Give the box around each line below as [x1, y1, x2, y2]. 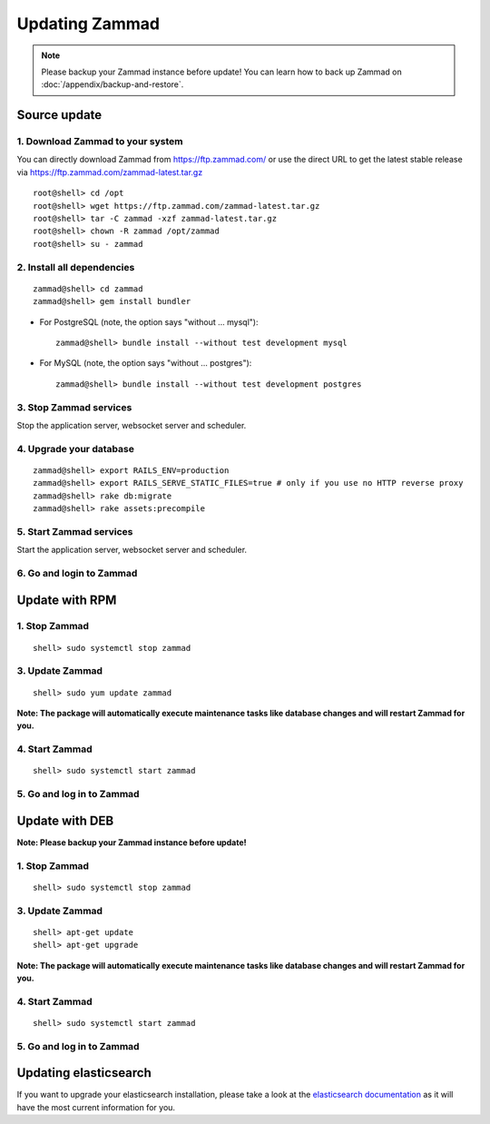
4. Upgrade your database [16, 442, 135, 455]
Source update [16, 107, 103, 123]
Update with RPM [16, 592, 117, 607]
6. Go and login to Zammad [16, 567, 138, 579]
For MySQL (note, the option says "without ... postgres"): [39, 358, 252, 369]
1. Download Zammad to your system [16, 135, 183, 148]
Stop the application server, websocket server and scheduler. [16, 419, 247, 430]
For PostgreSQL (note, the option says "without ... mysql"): [39, 316, 259, 327]
